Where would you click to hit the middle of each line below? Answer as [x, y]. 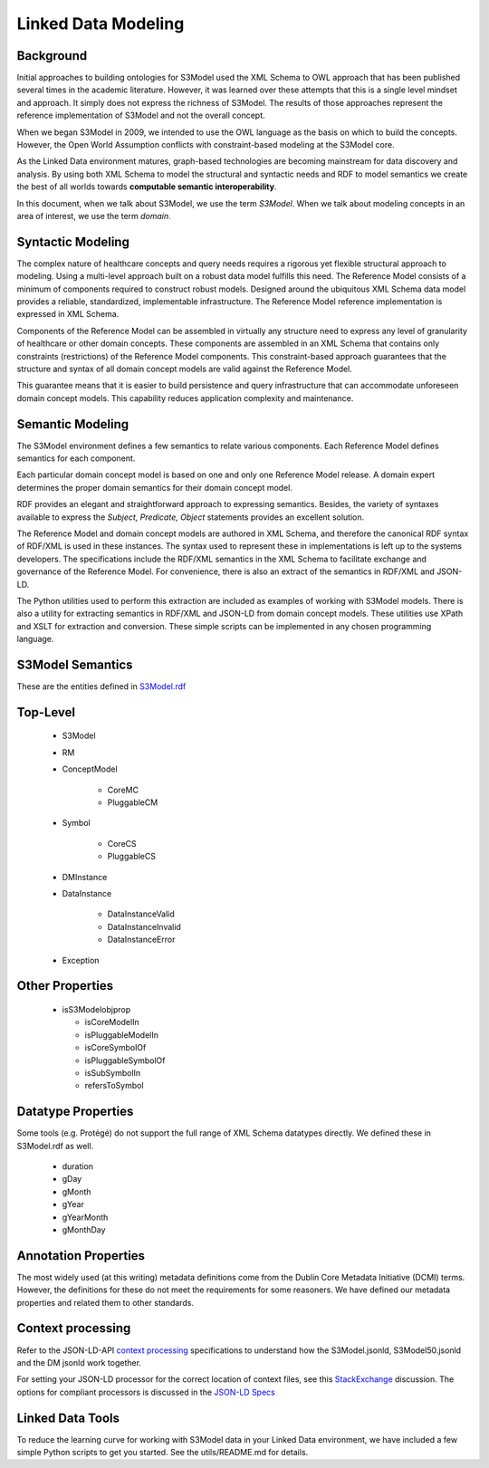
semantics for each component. [76, 458]
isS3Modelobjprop [96, 1009]
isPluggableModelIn [121, 1035]
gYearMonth [85, 1217]
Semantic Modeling [73, 424]
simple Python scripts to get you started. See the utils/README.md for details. [163, 1452]
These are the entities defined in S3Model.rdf [101, 686]
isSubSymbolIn [113, 1072]
